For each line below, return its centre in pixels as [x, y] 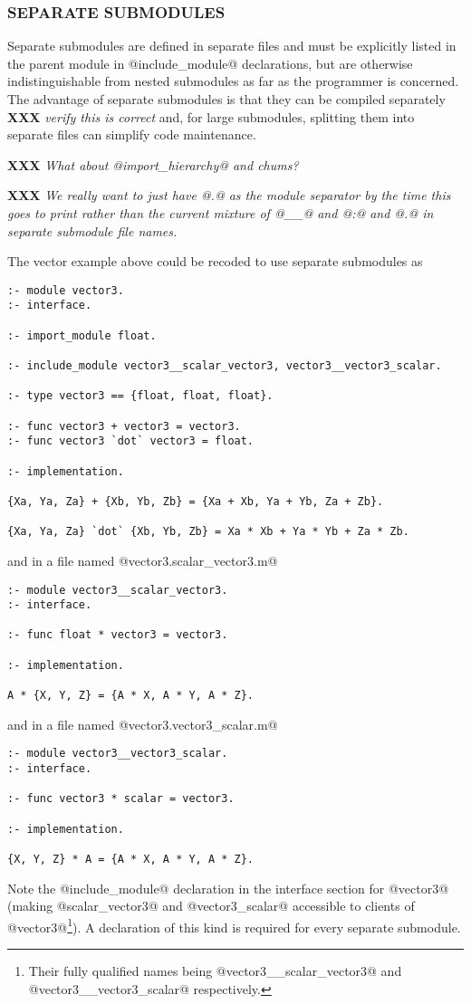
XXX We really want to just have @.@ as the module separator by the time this [229, 195]
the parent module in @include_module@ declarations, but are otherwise [210, 63]
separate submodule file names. [92, 230]
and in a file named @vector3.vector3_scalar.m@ [143, 724]
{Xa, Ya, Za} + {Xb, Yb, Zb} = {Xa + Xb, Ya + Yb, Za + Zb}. [196, 501]
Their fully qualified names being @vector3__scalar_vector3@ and [215, 971]
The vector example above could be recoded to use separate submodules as [215, 261]
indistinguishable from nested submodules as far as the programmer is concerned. [233, 81]
